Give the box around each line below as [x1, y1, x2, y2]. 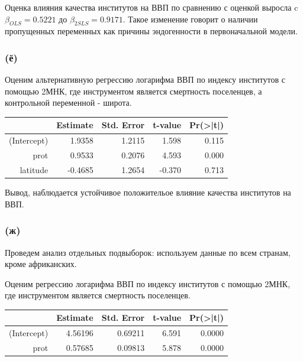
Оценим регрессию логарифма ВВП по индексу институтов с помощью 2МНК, [5, 277, 291, 290]
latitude [20, 164, 49, 176]
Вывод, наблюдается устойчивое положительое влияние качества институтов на [5, 186, 291, 199]
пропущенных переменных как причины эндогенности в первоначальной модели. [5, 25, 298, 37]
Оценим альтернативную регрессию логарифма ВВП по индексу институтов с [5, 73, 285, 86]
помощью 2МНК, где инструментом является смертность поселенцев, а [5, 84, 262, 97]
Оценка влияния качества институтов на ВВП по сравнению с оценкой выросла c [5, 1, 298, 13]
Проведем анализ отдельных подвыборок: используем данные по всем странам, [5, 246, 291, 258]
